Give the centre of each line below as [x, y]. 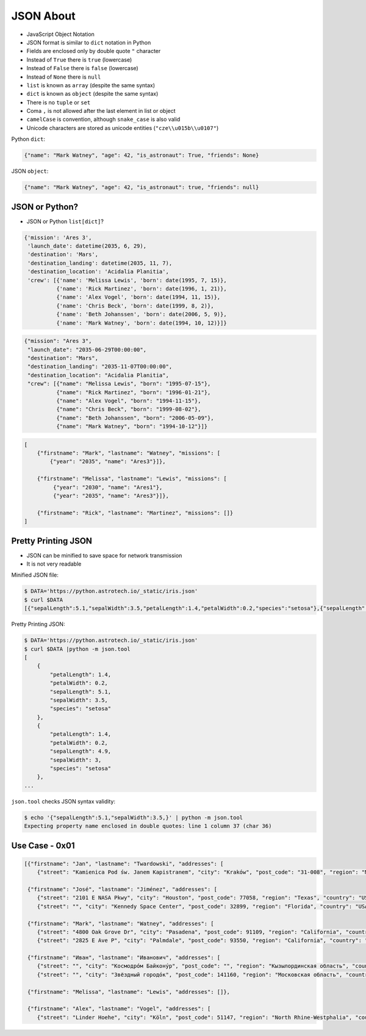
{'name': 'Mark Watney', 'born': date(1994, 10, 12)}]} [141, 323]
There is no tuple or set [59, 102]
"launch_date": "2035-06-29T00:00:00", [87, 350]
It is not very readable [54, 564]
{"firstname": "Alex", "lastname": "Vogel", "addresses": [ [119, 1009]
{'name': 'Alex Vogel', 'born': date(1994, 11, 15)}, [138, 297]
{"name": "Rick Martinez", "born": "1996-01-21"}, [133, 392]
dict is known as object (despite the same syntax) [92, 94]
